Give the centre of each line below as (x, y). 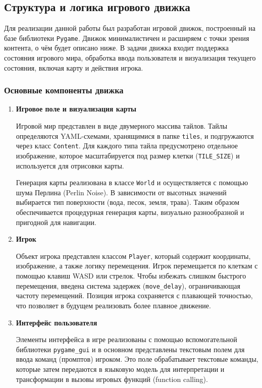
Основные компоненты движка (64, 90)
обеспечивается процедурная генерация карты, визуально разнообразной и (130, 212)
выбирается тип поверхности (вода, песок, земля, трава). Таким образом (128, 202)
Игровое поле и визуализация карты (76, 109)
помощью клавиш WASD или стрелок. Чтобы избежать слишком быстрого (131, 276)
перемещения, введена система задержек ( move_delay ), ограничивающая (128, 285)
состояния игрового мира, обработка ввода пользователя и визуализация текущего (130, 58)
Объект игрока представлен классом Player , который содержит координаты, (133, 256)
